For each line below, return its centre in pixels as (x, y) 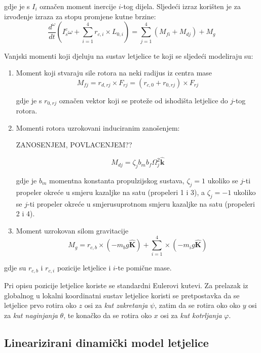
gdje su (15, 268)
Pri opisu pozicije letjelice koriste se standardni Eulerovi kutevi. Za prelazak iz (126, 285)
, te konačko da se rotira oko (108, 315)
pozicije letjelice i (84, 268)
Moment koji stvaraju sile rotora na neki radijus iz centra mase (114, 73)
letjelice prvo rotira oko (40, 305)
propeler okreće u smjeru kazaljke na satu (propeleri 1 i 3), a (110, 192)
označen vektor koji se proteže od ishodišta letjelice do (143, 100)
